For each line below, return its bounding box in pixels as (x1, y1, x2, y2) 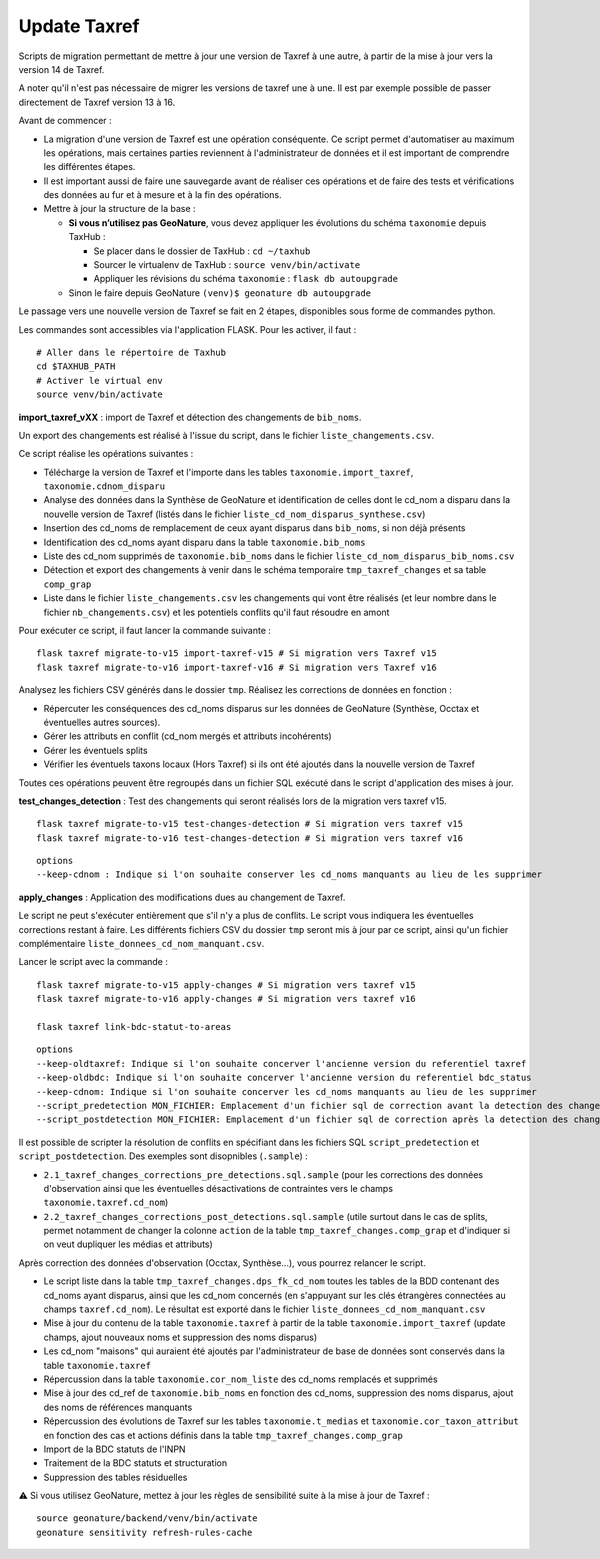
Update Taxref (18, 15, 140, 37)
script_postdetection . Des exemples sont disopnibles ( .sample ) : (18, 1150, 309, 1162)
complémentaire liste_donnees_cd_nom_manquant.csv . (18, 938, 265, 950)
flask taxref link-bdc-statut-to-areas (36, 1021, 232, 1032)
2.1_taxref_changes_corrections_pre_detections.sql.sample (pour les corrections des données (43, 1168, 484, 1180)
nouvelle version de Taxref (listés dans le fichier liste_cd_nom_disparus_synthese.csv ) (43, 508, 426, 520)
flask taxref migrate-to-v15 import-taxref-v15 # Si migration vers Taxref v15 (36, 648, 437, 659)
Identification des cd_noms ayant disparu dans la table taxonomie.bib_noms (43, 536, 366, 548)
